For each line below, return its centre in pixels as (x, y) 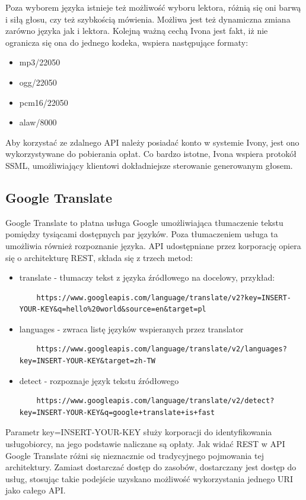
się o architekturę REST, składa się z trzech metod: (99, 257)
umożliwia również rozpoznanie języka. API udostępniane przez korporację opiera (153, 245)
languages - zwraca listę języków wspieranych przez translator (131, 328)
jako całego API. (36, 490)
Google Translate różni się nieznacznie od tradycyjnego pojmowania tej (135, 455)
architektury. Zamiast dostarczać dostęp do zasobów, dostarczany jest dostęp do (151, 467)
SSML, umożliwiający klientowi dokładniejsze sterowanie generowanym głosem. (149, 165)
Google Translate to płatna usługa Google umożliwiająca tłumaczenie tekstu (144, 222)
